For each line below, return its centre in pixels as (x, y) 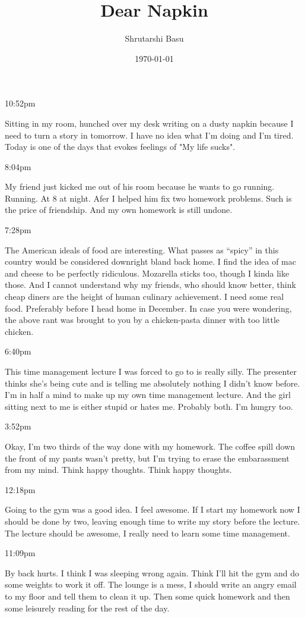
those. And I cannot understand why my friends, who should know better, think (150, 285)
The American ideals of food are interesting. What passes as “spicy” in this (142, 250)
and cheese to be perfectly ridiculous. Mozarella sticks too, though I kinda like (147, 273)
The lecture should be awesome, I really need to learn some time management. (147, 533)
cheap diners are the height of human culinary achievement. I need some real (144, 297)
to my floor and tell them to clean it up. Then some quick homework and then (147, 596)
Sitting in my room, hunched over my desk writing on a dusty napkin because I (149, 123)
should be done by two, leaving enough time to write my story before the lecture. (152, 521)
